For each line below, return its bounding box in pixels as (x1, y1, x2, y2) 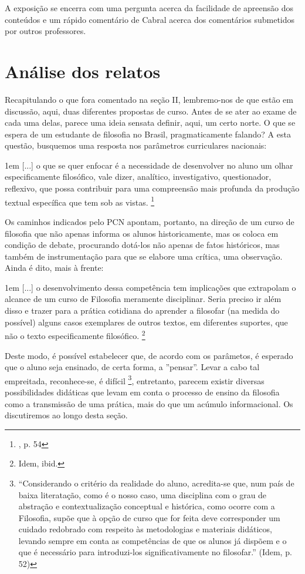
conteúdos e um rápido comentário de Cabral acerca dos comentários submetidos (5, 13, 295, 25)
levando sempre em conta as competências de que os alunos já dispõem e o (18, 534, 287, 546)
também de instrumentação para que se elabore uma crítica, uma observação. (5, 250, 283, 262)
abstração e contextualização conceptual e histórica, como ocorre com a (18, 500, 275, 512)
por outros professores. (5, 25, 86, 37)
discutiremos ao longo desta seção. (5, 409, 128, 421)
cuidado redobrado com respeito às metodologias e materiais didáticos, (18, 523, 272, 535)
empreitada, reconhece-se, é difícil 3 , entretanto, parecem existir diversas (5, 372, 265, 387)
